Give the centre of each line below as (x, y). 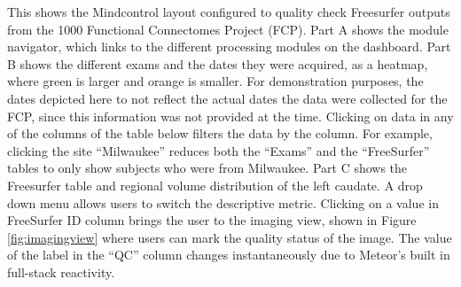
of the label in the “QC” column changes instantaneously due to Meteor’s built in (229, 255)
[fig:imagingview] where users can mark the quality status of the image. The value (230, 237)
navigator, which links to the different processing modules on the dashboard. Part (229, 47)
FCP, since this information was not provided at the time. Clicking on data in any (230, 116)
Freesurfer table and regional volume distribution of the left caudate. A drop (215, 185)
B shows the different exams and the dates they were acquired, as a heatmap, (218, 63)
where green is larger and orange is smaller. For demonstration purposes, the (215, 81)
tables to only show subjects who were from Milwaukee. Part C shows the (207, 168)
